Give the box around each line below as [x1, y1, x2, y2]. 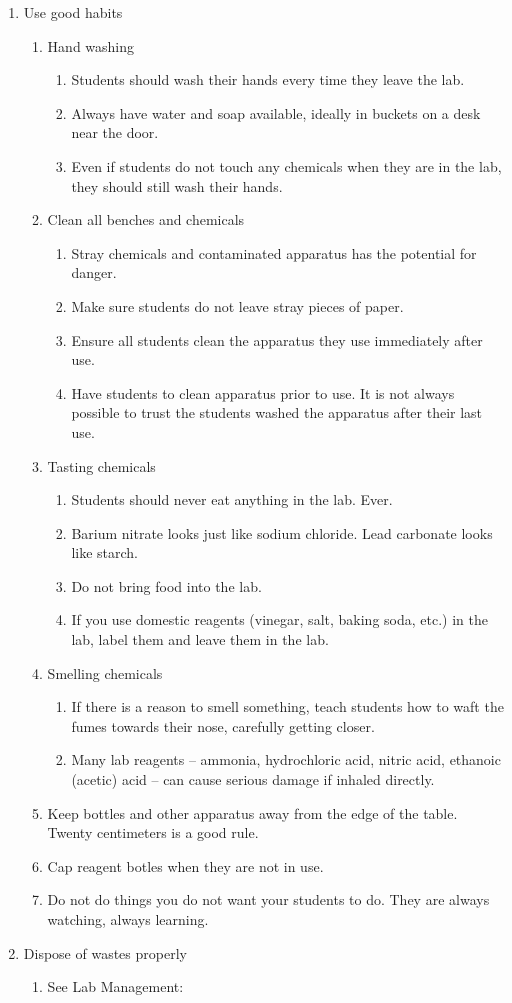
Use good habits [23, 2, 123, 22]
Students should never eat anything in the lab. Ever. [71, 489, 393, 510]
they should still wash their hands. [71, 175, 283, 196]
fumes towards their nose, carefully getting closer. [71, 715, 375, 736]
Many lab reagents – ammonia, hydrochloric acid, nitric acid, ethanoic [71, 749, 501, 770]
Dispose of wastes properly [23, 942, 187, 963]
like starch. [71, 542, 139, 563]
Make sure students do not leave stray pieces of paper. [71, 295, 404, 316]
